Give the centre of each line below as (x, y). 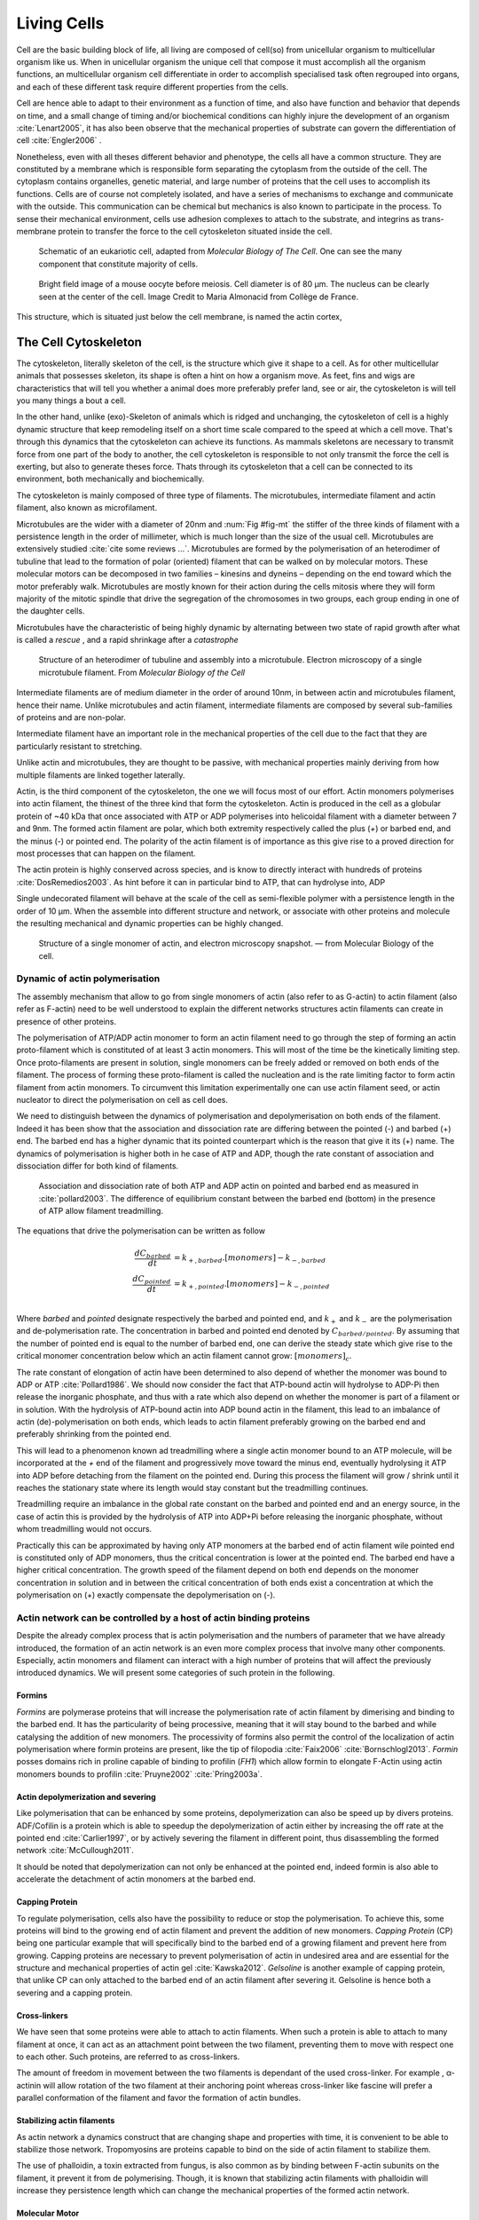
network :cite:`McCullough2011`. (75, 1851)
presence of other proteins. (67, 1021)
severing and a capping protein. (75, 1993)
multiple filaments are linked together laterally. (101, 775)
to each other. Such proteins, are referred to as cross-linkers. (128, 2057)
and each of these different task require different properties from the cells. (153, 87)
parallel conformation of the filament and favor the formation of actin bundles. (159, 2098)
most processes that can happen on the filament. (106, 853)
